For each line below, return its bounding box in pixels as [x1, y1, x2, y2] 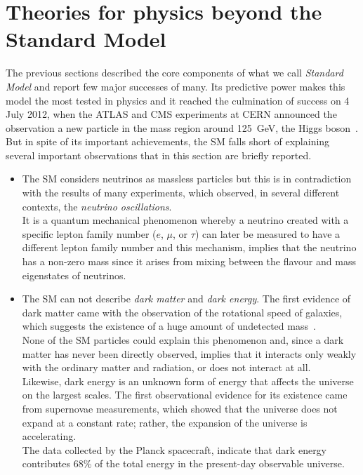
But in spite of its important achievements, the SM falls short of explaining [6, 134, 330, 149]
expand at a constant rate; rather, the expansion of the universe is [22, 415, 308, 429]
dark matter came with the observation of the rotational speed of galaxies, [22, 305, 343, 319]
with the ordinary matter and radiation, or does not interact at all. [22, 360, 311, 375]
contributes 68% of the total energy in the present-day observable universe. [22, 456, 345, 471]
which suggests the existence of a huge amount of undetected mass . [22, 319, 316, 333]
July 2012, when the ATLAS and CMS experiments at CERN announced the [6, 107, 337, 121]
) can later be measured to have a [194, 226, 341, 241]
